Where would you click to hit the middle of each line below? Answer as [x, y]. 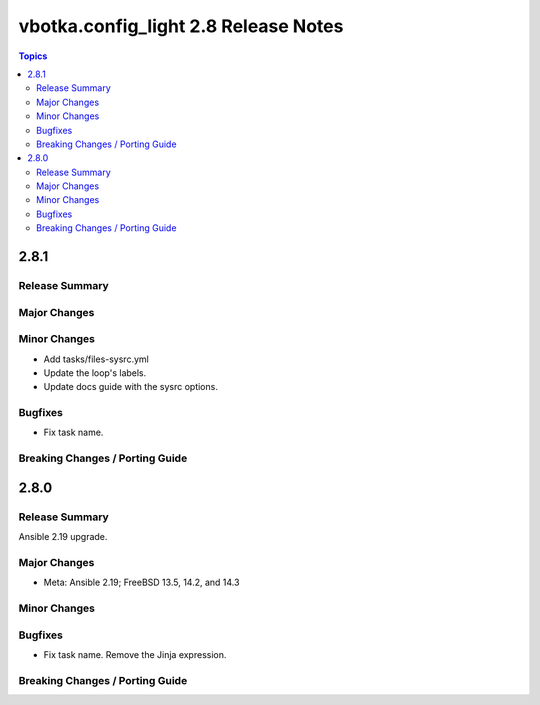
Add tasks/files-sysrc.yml [96, 359]
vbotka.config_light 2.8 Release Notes [181, 26]
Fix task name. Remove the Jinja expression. [135, 654]
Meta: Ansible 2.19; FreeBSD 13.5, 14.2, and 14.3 [141, 582]
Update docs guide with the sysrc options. [131, 387]
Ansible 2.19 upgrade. [63, 537]
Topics [33, 56]
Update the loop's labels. [95, 372]
